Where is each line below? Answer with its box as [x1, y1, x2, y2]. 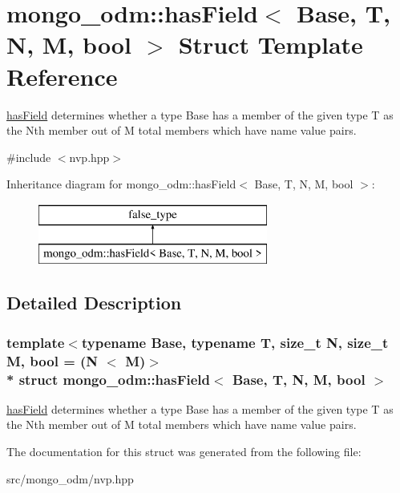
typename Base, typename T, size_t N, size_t [81, 332, 389, 352]
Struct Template [178, 28, 363, 61]
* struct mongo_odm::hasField [6, 369, 210, 389]
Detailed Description [6, 290, 182, 315]
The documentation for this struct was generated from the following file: [6, 443, 362, 460]
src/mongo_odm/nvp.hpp [6, 470, 134, 487]
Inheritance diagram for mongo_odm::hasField [6, 176, 236, 192]
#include [6, 148, 51, 165]
